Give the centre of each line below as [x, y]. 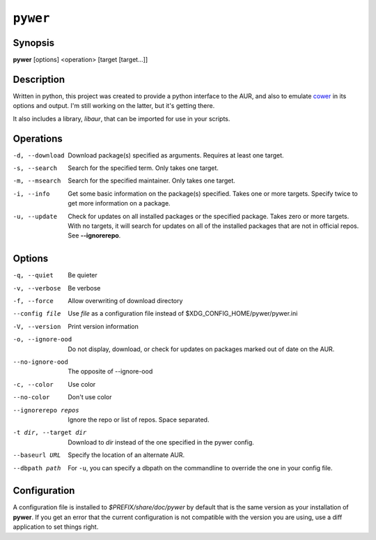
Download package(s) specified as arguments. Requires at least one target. [176, 155]
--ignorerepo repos [46, 410]
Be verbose [84, 288]
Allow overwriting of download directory [125, 301]
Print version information [103, 326]
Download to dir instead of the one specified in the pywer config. [161, 442]
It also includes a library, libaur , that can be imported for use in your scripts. [122, 118]
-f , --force [33, 301]
